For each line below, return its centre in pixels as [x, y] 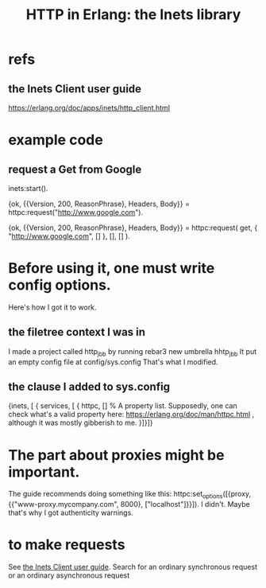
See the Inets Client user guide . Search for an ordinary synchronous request [133, 567]
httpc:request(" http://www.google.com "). [76, 212]
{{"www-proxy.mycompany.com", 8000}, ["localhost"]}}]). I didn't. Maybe [129, 504]
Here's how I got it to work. [52, 307]
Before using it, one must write [112, 269]
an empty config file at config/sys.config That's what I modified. [113, 362]
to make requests [67, 545]
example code [56, 140]
